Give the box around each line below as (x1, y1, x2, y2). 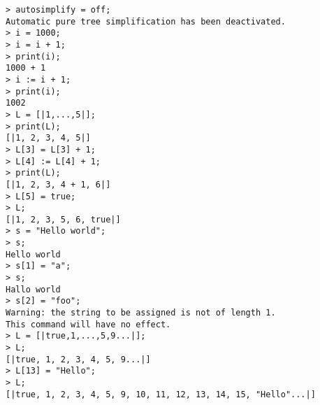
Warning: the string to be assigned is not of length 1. (6, 308, 276, 318)
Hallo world (6, 284, 61, 294)
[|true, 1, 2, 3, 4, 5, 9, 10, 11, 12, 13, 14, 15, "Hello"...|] (6, 389, 316, 399)
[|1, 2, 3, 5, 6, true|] (6, 214, 121, 225)
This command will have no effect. (6, 319, 171, 329)
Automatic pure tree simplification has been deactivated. (6, 16, 286, 27)
